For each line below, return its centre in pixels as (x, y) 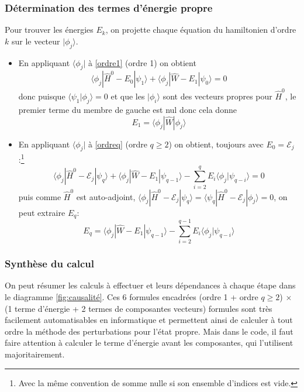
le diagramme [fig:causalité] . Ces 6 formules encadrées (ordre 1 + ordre (132, 297)
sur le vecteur (36, 41)
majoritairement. (35, 354)
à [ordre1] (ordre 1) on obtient (142, 62)
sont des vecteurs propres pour (217, 96)
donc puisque (42, 96)
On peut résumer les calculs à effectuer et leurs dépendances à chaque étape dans (150, 285)
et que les (128, 96)
